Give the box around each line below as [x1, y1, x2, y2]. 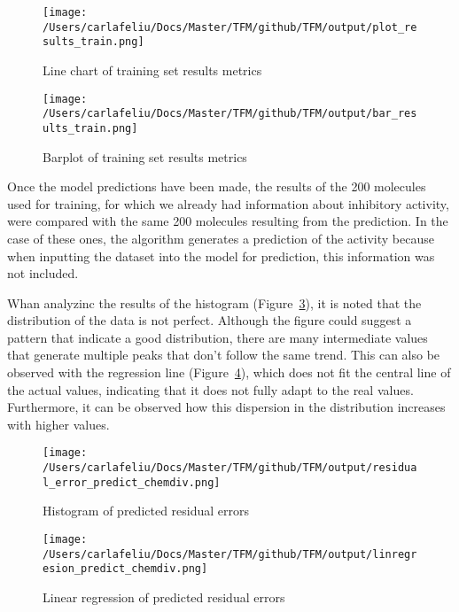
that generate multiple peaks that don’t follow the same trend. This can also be [7, 345, 440, 364]
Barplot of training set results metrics [43, 147, 247, 166]
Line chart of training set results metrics [43, 60, 262, 79]
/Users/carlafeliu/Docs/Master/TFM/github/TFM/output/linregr [43, 547, 417, 561]
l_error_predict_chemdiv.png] [43, 476, 221, 489]
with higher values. [7, 414, 110, 433]
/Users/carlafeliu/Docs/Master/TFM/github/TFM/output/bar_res [43, 107, 417, 120]
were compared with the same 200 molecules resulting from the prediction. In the [7, 212, 448, 230]
